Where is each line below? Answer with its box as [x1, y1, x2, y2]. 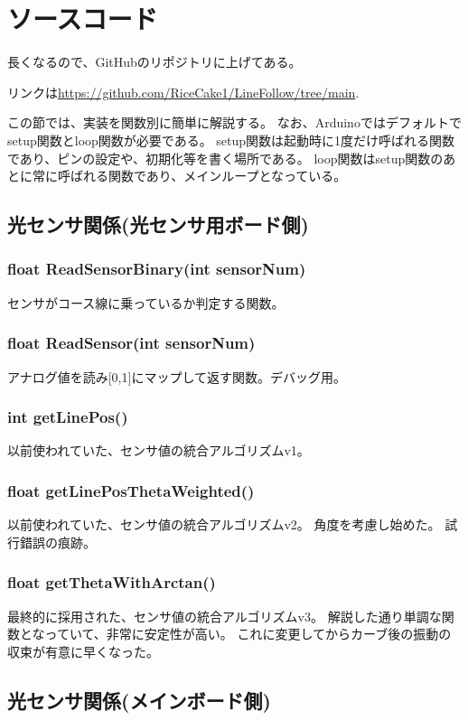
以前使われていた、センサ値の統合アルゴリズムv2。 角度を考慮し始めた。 [7, 515, 441, 534]
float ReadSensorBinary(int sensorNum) [7, 257, 306, 280]
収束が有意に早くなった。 [7, 641, 159, 660]
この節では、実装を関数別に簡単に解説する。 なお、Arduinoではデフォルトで [7, 113, 462, 132]
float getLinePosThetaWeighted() [7, 479, 255, 501]
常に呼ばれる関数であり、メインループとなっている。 [32, 166, 347, 185]
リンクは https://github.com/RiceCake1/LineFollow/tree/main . [7, 82, 360, 101]
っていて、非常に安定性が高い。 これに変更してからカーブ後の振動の [44, 624, 452, 643]
